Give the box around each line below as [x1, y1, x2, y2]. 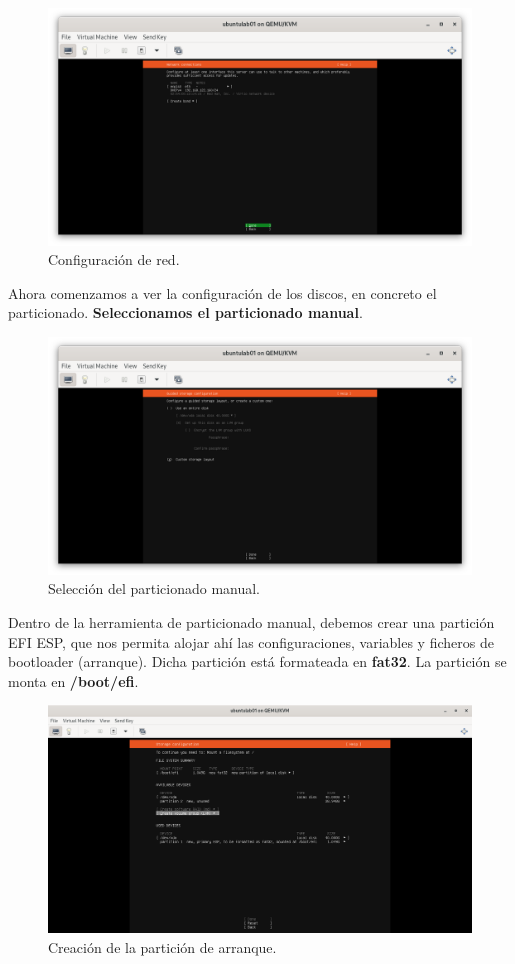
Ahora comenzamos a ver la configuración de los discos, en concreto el [8, 282, 437, 303]
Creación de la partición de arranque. [48, 937, 277, 958]
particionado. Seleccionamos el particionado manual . [8, 302, 363, 323]
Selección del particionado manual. [48, 578, 261, 599]
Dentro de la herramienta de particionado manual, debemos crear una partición [8, 611, 495, 632]
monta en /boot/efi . [8, 670, 139, 691]
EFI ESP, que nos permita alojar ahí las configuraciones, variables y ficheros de [8, 631, 494, 652]
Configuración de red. [48, 249, 180, 270]
